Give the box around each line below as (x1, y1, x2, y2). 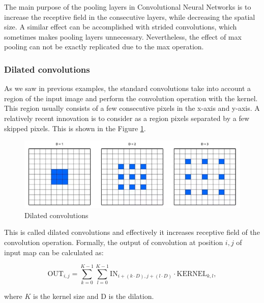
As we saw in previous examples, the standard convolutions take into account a (4, 83, 251, 94)
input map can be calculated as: (4, 247, 104, 257)
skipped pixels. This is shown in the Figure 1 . (4, 123, 146, 133)
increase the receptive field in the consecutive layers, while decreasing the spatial (4, 11, 255, 22)
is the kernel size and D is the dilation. (33, 291, 154, 301)
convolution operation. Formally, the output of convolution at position (4, 237, 223, 248)
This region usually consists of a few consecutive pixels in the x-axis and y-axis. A (4, 103, 260, 113)
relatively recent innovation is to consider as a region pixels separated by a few (4, 112, 249, 123)
